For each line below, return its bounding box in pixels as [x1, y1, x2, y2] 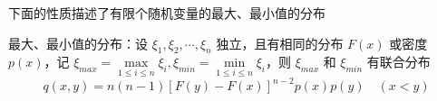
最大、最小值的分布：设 [8, 33, 148, 52]
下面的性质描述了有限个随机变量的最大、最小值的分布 [8, 4, 325, 22]
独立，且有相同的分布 [216, 33, 344, 52]
